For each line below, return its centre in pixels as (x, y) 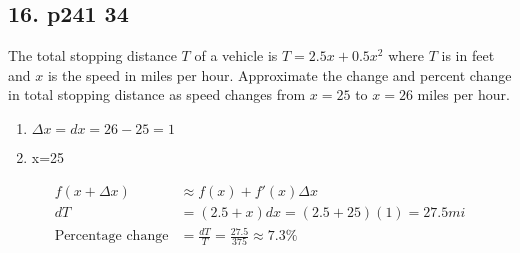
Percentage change (111, 236)
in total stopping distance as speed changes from (157, 94)
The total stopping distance (92, 55)
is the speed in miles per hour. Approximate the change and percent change (279, 74)
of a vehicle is (236, 55)
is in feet (468, 55)
